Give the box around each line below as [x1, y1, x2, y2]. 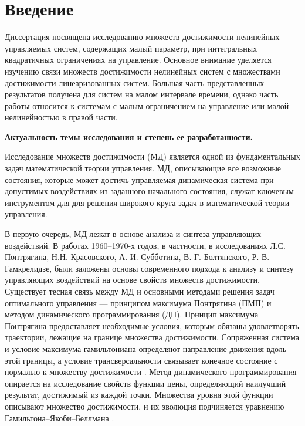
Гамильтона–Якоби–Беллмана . [5, 411, 114, 424]
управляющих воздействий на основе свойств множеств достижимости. [5, 273, 260, 286]
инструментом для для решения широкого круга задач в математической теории [5, 196, 290, 208]
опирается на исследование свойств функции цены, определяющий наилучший [5, 377, 286, 389]
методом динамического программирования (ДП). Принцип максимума [5, 308, 259, 320]
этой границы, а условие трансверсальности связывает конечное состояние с [5, 354, 278, 366]
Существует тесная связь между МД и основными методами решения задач [5, 285, 274, 297]
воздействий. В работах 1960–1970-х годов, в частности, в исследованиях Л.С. [5, 239, 286, 251]
